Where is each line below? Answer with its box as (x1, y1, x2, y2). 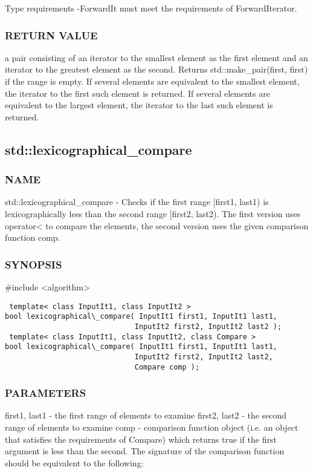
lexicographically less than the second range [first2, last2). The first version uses (5, 207, 301, 220)
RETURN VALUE (5, 27, 98, 42)
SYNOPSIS (5, 256, 62, 272)
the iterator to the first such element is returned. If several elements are (5, 86, 270, 99)
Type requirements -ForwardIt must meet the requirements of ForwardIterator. (5, 2, 297, 14)
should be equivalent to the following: (5, 456, 144, 469)
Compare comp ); (134, 362, 200, 371)
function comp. (5, 231, 60, 244)
